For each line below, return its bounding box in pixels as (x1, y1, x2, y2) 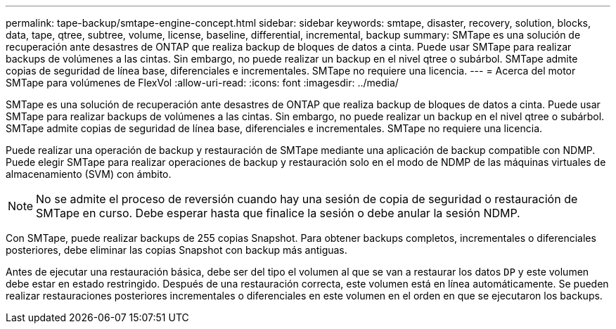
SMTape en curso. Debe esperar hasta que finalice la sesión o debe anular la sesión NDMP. (36, 206, 520, 220)
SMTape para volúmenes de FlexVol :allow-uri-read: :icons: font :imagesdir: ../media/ (6, 77, 399, 89)
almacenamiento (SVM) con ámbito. (6, 168, 172, 180)
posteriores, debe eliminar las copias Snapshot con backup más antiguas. (6, 244, 347, 256)
